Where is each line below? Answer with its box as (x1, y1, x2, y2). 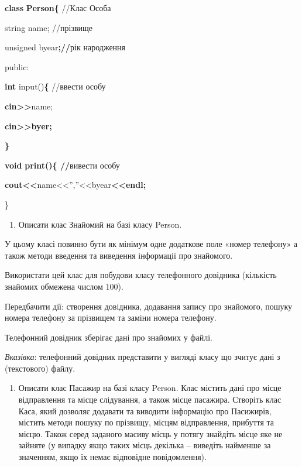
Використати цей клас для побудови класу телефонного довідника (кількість (5, 269, 277, 281)
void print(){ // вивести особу (5, 159, 120, 171)
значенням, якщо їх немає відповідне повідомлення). (18, 451, 207, 463)
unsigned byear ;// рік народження (5, 41, 126, 53)
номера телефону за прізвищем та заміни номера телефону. (5, 311, 217, 324)
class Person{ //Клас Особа (5, 2, 111, 13)
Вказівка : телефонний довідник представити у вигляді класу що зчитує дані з (5, 351, 280, 363)
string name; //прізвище (5, 21, 93, 33)
